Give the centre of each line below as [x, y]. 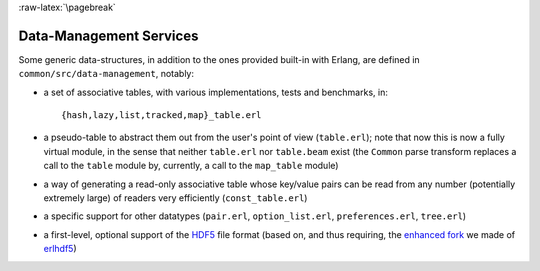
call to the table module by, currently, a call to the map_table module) [191, 166]
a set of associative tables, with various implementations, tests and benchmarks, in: [216, 92]
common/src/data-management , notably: [106, 74]
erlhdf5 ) [60, 249]
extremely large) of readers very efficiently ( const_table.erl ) [175, 198]
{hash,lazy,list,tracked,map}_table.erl [161, 115]
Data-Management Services [108, 35]
